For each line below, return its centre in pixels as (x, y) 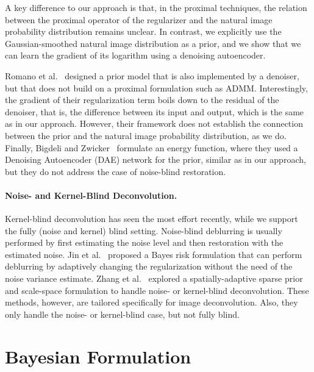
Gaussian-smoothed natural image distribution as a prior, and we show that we (153, 43)
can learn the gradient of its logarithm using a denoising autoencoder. (135, 55)
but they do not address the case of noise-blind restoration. (116, 171)
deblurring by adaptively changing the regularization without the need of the (149, 266)
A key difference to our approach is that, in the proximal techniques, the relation (156, 7)
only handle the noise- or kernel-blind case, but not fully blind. (122, 314)
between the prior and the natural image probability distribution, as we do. (146, 135)
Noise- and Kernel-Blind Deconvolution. (91, 195)
